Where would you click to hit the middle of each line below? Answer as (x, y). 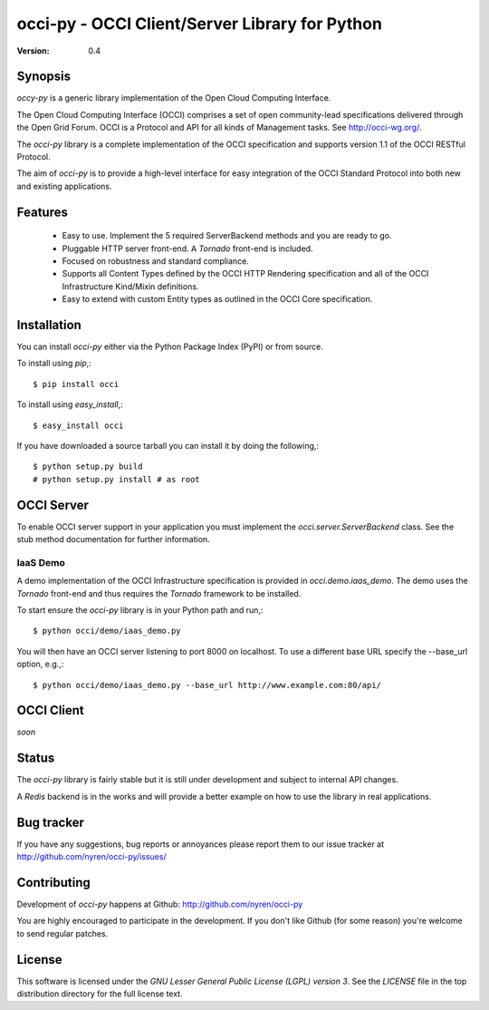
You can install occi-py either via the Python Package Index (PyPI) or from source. (170, 347)
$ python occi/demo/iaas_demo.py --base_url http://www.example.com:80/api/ (207, 685)
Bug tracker (51, 822)
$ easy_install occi (78, 425)
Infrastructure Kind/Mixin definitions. (130, 286)
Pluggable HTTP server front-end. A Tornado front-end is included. (187, 248)
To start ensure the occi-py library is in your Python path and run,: (140, 610)
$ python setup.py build (88, 466)
